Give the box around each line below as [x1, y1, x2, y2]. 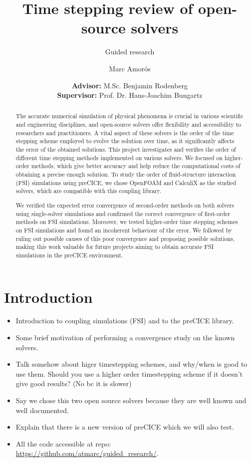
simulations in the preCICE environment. [15, 250, 123, 259]
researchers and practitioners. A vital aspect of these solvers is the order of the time [15, 128, 234, 137]
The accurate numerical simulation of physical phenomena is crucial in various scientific [15, 112, 244, 120]
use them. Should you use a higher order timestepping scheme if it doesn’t [15, 368, 243, 379]
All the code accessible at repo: [15, 438, 111, 449]
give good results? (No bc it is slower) [15, 378, 132, 389]
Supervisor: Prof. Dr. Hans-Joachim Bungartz [57, 90, 203, 100]
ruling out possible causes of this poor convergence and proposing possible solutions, [15, 234, 235, 242]
